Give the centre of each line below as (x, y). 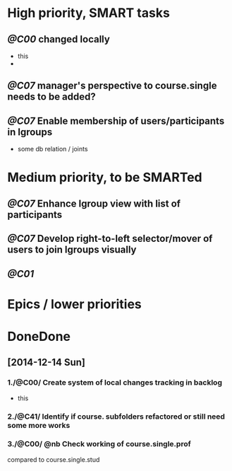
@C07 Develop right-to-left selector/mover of (110, 239)
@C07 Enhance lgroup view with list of (94, 203)
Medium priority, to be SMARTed (105, 178)
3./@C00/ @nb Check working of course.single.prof (99, 444)
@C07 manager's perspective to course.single (112, 86)
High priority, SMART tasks (89, 13)
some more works (39, 425)
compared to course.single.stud (54, 459)
